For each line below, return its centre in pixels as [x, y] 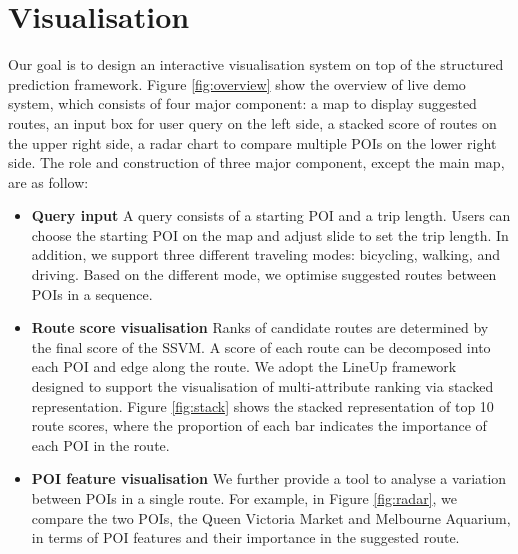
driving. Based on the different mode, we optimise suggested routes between [264, 274]
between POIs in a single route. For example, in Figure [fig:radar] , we [244, 498]
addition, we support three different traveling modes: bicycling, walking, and [265, 254]
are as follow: [48, 181]
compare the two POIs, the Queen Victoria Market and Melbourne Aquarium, [271, 517]
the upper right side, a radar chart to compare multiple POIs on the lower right [252, 142]
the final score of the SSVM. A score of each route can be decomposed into [261, 346]
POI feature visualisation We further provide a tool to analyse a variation [269, 478]
